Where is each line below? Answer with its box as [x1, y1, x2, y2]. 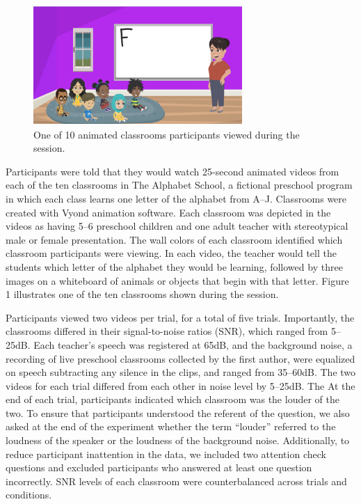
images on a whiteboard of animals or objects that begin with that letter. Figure [6, 273, 349, 288]
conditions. [6, 487, 52, 502]
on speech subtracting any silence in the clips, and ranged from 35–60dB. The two [6, 365, 356, 379]
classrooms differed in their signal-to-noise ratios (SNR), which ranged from [6, 324, 328, 338]
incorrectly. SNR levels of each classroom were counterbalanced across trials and [6, 473, 347, 488]
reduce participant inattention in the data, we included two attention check [6, 446, 326, 461]
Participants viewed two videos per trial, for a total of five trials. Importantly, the [6, 310, 355, 324]
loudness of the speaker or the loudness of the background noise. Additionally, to [6, 433, 350, 448]
